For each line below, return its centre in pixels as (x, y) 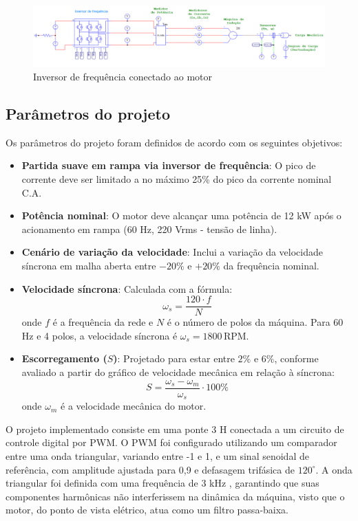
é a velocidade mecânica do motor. (134, 406)
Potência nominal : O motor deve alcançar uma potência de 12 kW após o (181, 215)
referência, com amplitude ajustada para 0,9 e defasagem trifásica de (150, 469)
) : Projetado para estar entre (174, 358)
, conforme (296, 358)
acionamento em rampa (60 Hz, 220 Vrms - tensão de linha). (149, 229)
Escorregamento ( (64, 358)
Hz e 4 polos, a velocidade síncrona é (99, 335)
